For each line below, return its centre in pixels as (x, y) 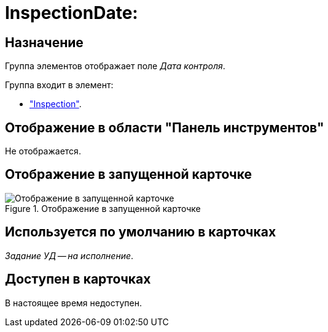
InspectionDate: (72, 13)
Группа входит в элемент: (59, 85)
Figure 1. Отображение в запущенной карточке (103, 208)
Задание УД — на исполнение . (69, 255)
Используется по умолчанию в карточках (141, 232)
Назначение (44, 42)
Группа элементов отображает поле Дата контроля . (115, 66)
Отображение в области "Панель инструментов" (165, 127)
